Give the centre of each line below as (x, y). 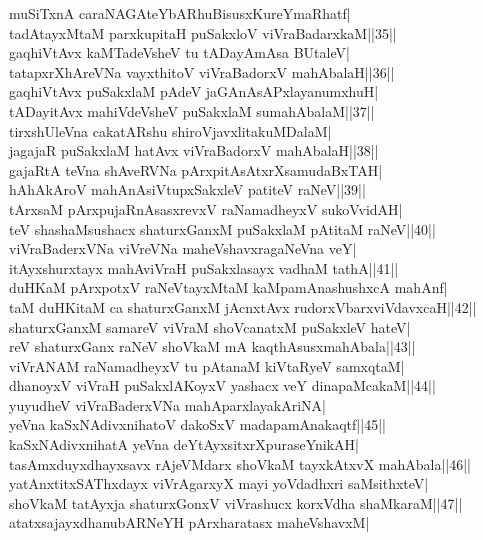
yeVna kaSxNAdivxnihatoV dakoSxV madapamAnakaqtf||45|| (197, 424)
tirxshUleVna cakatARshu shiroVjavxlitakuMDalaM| (170, 130)
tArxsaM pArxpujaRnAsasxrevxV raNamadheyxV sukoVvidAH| (206, 208)
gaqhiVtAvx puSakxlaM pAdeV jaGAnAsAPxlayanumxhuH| (194, 91)
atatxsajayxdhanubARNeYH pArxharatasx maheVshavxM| (189, 522)
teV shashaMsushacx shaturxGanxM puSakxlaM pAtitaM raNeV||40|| (222, 228)
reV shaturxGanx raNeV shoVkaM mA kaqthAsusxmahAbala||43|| (212, 346)
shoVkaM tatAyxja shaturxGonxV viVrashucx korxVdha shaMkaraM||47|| (236, 502)
